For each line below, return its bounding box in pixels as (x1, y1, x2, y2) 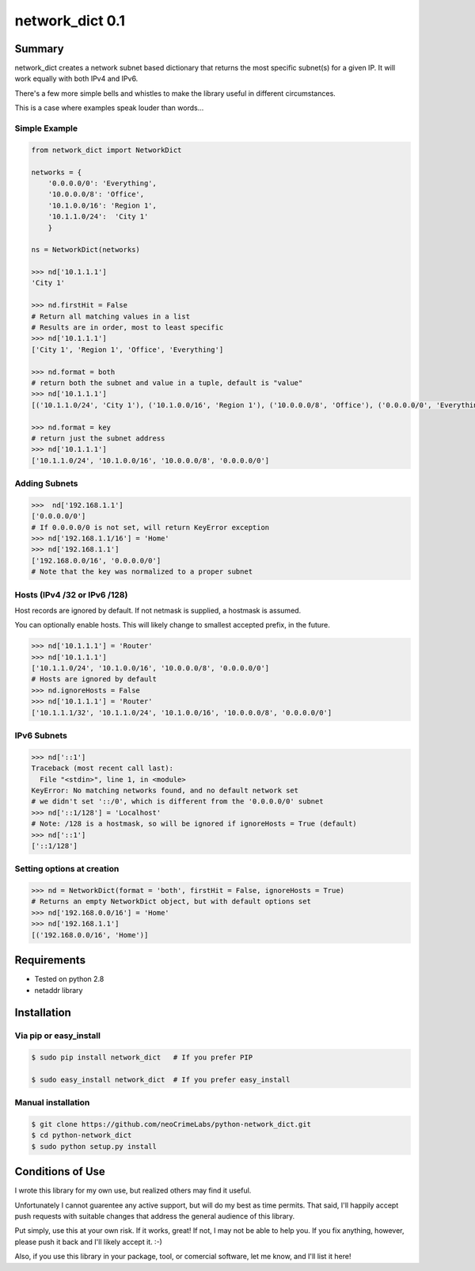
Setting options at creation (14, 864, 120, 875)
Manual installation (14, 1097, 90, 1109)
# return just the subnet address (31, 433, 165, 443)
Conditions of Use (14, 1165, 106, 1178)
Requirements (14, 953, 86, 967)
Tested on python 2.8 (34, 975, 104, 984)
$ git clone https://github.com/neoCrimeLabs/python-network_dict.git (31, 1120, 312, 1128)
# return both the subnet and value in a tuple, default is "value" (31, 378, 303, 387)
